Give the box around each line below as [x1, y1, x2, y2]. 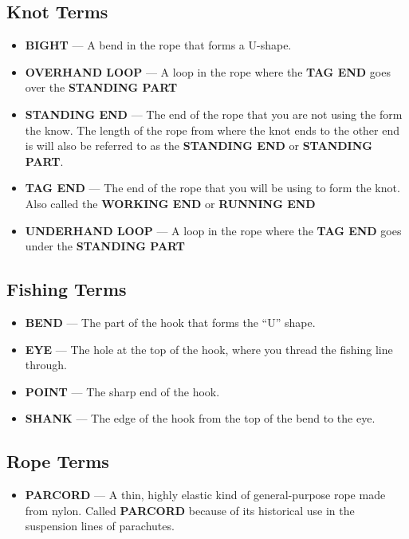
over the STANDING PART [25, 79, 178, 96]
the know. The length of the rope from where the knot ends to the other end [25, 121, 400, 138]
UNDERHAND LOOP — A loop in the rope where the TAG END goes [25, 222, 402, 238]
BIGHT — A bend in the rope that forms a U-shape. [25, 37, 292, 53]
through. [25, 356, 67, 373]
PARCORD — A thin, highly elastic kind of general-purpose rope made [25, 486, 386, 503]
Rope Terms [6, 449, 109, 474]
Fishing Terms [6, 277, 127, 301]
